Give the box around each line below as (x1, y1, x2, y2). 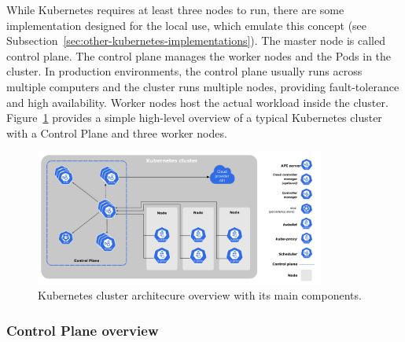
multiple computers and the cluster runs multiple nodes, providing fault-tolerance (6, 78, 399, 94)
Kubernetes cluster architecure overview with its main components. (38, 287, 362, 303)
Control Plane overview (6, 320, 159, 340)
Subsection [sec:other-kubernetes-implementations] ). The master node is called (6, 32, 386, 49)
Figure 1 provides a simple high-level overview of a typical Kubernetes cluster (6, 109, 382, 126)
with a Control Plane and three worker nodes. (6, 124, 227, 141)
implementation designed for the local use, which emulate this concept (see (6, 17, 367, 33)
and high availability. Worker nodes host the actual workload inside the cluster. (6, 94, 388, 110)
